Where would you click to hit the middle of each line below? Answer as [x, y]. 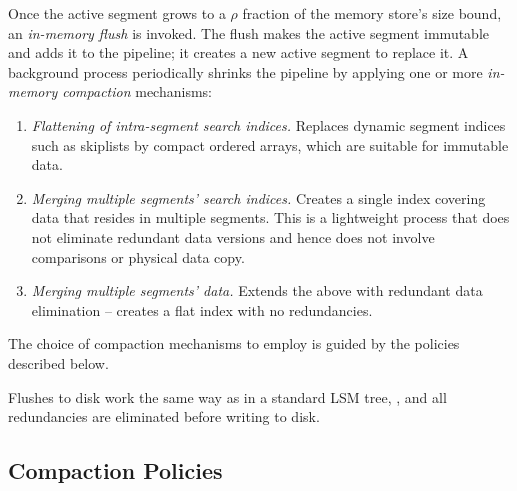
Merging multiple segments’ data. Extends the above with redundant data [257, 290]
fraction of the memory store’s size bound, [372, 13]
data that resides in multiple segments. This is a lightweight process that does [270, 217]
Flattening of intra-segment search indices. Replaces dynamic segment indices [268, 124]
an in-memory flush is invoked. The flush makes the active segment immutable [249, 32]
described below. [58, 362]
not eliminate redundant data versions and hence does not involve [233, 236]
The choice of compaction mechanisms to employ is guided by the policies [234, 343]
